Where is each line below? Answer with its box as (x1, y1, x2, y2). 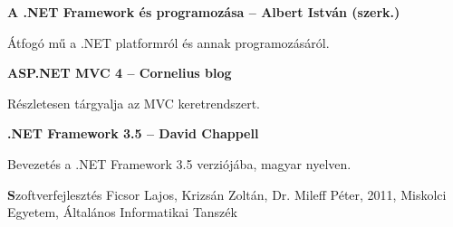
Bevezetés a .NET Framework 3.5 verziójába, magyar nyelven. (7, 154, 352, 173)
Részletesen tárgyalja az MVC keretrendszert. (7, 93, 260, 112)
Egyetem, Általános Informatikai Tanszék (7, 203, 237, 222)
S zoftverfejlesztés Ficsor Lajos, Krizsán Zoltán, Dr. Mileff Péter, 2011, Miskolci (7, 184, 447, 203)
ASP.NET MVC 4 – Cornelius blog (7, 63, 232, 82)
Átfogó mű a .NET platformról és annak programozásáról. (7, 33, 330, 52)
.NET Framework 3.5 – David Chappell (7, 124, 259, 143)
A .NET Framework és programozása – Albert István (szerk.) (7, 3, 400, 21)
